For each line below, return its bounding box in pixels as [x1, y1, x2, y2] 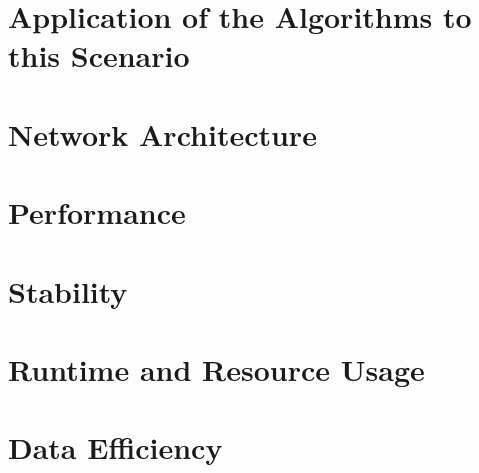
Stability [8, 270, 128, 311]
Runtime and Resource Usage [8, 348, 425, 389]
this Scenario [8, 35, 190, 76]
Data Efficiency [8, 427, 223, 468]
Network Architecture [8, 113, 317, 154]
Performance [8, 192, 186, 233]
